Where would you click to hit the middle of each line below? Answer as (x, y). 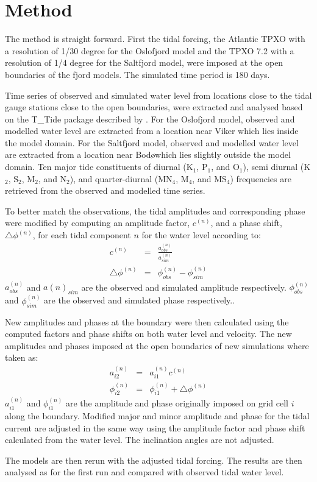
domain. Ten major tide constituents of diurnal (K (99, 167)
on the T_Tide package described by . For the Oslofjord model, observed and (150, 119)
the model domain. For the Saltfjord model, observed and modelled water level (152, 142)
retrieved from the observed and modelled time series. (105, 190)
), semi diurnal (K (277, 167)
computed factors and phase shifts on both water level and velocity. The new (148, 334)
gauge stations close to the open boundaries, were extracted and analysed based (154, 107)
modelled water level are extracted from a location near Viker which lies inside (152, 131)
